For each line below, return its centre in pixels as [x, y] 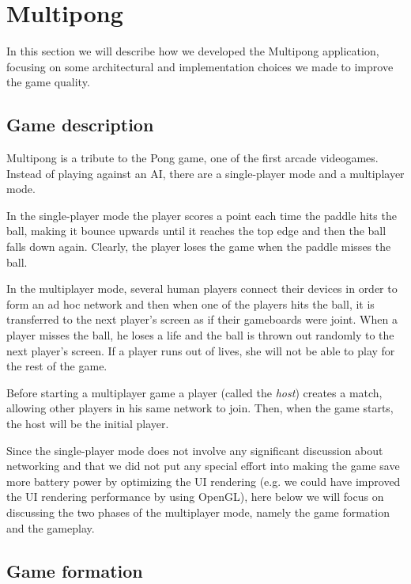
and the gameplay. [51, 527]
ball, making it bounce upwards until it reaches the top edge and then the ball [196, 231]
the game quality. [48, 82]
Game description [80, 125]
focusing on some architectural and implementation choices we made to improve [200, 66]
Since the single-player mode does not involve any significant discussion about [195, 450]
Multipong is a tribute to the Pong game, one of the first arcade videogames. [192, 158]
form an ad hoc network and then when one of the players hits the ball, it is [190, 303]
